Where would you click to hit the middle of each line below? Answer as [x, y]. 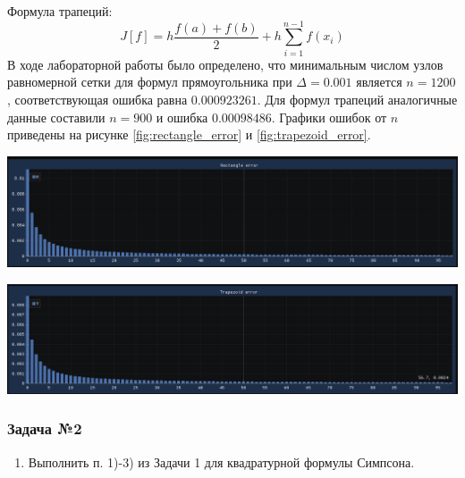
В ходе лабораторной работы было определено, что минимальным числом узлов [225, 64]
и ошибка [182, 117]
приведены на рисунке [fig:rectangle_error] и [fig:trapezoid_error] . [189, 134]
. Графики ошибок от [329, 117]
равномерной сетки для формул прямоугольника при [150, 82]
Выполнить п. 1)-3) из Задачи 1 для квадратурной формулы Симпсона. [221, 461]
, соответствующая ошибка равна [97, 99]
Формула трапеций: [60, 11]
